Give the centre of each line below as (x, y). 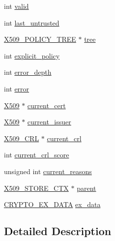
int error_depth (28, 72)
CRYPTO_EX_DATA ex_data (52, 204)
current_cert (46, 105)
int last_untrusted (32, 22)
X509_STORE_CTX (36, 188)
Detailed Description (58, 231)
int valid (16, 6)
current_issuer (49, 122)
